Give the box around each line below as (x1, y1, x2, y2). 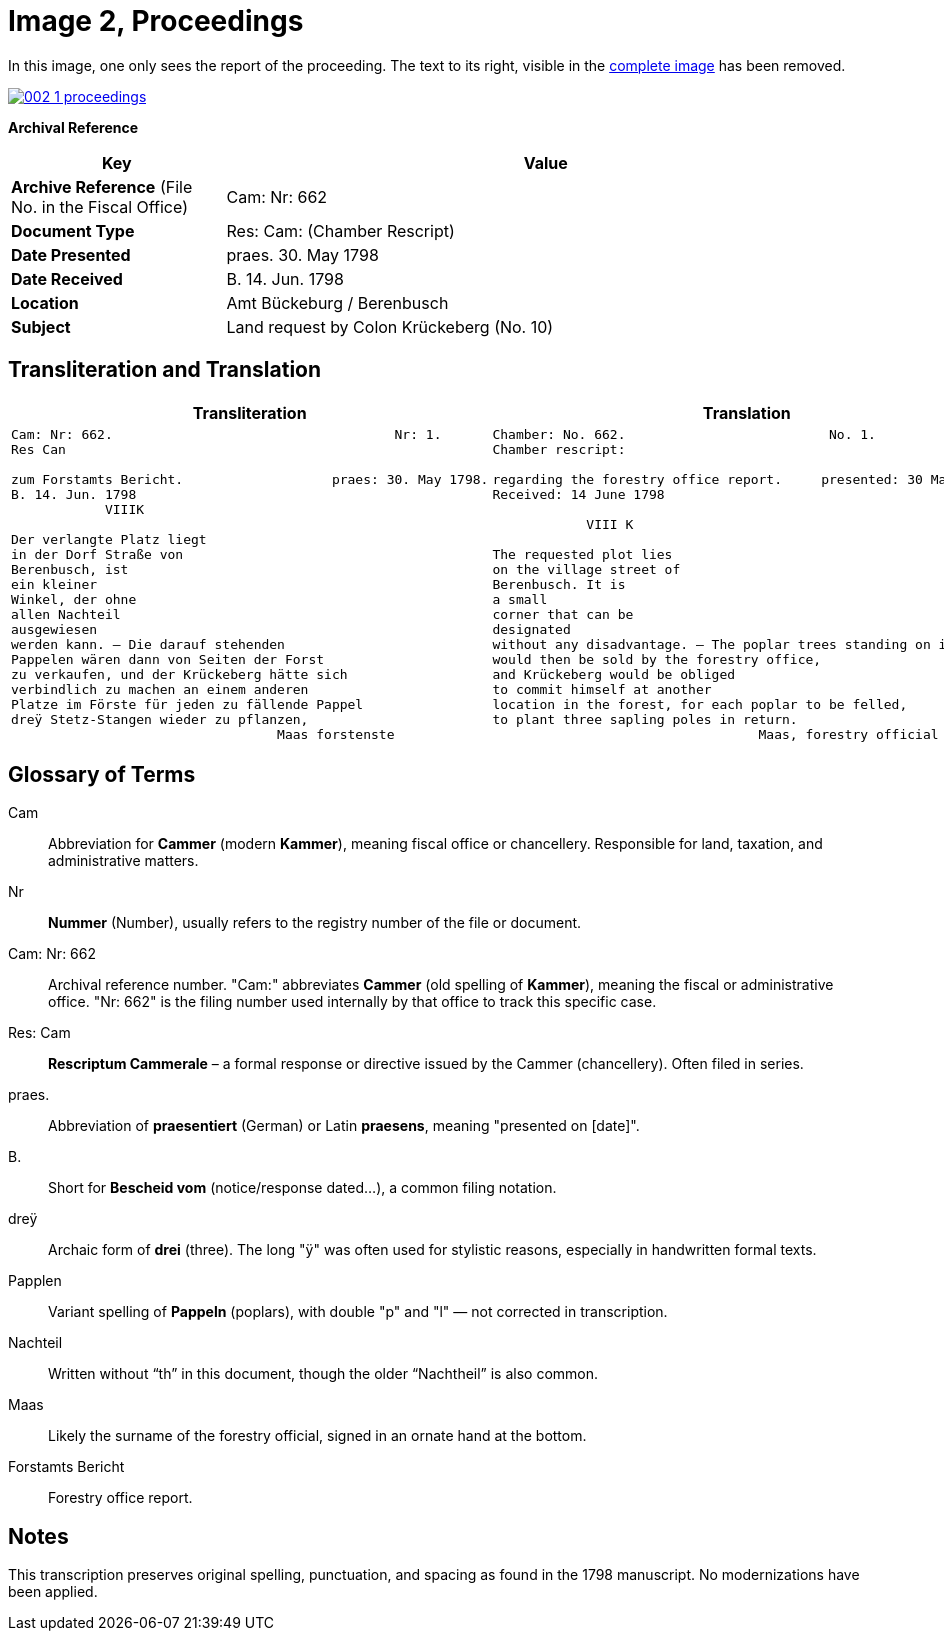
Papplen (8, 1272, 62, 1290)
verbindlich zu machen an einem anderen (11, 681, 309, 697)
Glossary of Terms (8, 762, 196, 788)
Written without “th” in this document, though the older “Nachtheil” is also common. (48, 1365, 599, 1383)
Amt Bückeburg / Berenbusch (226, 292, 449, 313)
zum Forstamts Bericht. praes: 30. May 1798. (11, 471, 489, 487)
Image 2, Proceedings (8, 4, 304, 38)
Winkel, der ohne (11, 591, 137, 607)
